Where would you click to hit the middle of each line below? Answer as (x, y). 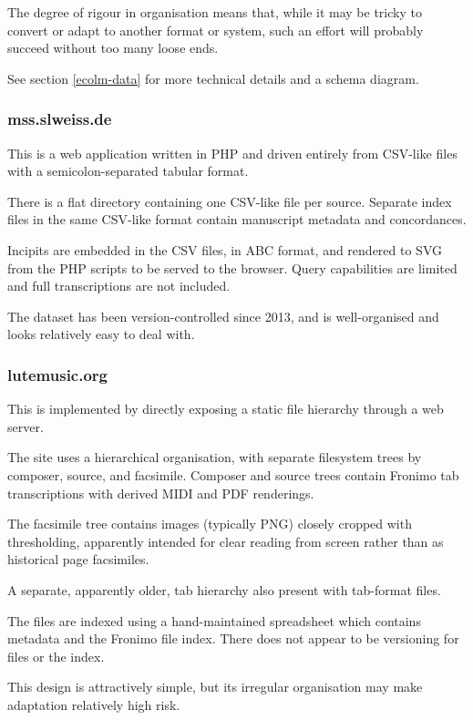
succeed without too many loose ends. (113, 48)
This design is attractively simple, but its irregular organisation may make (215, 687)
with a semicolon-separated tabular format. (128, 171)
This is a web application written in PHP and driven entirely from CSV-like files (232, 153)
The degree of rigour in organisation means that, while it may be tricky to (215, 12)
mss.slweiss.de (60, 119)
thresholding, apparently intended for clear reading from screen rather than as (226, 541)
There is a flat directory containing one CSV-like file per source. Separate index (230, 201)
